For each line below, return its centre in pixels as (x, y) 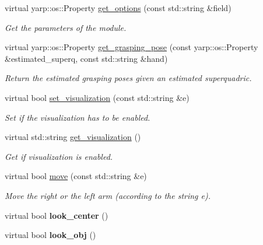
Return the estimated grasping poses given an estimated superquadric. (128, 78)
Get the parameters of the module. (66, 27)
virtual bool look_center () (57, 215)
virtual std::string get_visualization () (73, 137)
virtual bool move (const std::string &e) (76, 176)
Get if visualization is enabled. (59, 156)
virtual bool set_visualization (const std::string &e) (97, 97)
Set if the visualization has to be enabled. (78, 117)
